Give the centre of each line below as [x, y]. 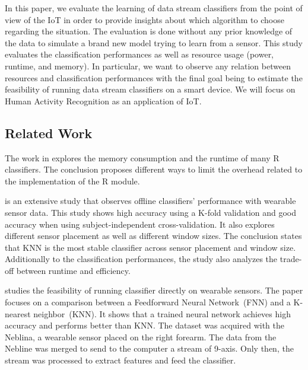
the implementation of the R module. [72, 181]
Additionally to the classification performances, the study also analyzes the [141, 259]
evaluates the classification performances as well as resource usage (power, [139, 54]
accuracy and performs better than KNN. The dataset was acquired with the [145, 325]
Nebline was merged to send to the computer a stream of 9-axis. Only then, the [149, 348]
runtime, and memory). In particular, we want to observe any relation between [148, 66]
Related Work [49, 133]
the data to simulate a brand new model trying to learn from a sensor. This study [154, 42]
